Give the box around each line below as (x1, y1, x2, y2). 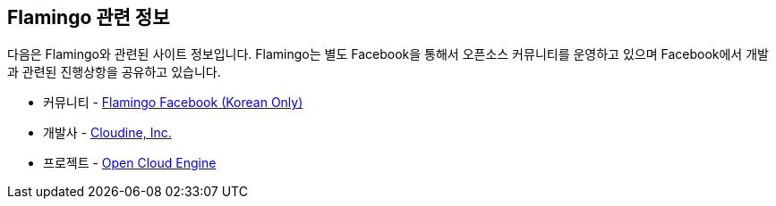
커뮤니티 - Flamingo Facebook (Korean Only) (43, 95, 303, 111)
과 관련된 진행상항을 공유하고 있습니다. (7, 64, 221, 80)
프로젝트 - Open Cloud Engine (43, 155, 217, 171)
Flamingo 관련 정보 (7, 6, 170, 29)
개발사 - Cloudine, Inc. (43, 125, 172, 141)
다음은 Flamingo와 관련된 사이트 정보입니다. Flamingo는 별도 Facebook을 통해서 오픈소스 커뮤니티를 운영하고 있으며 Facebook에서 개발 (7, 46, 769, 62)
